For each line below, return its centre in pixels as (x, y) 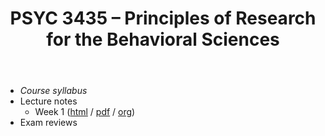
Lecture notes (48, 101)
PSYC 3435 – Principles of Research (163, 18)
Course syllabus (53, 91)
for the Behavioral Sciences (163, 39)
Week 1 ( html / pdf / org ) (85, 112)
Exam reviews (48, 123)
